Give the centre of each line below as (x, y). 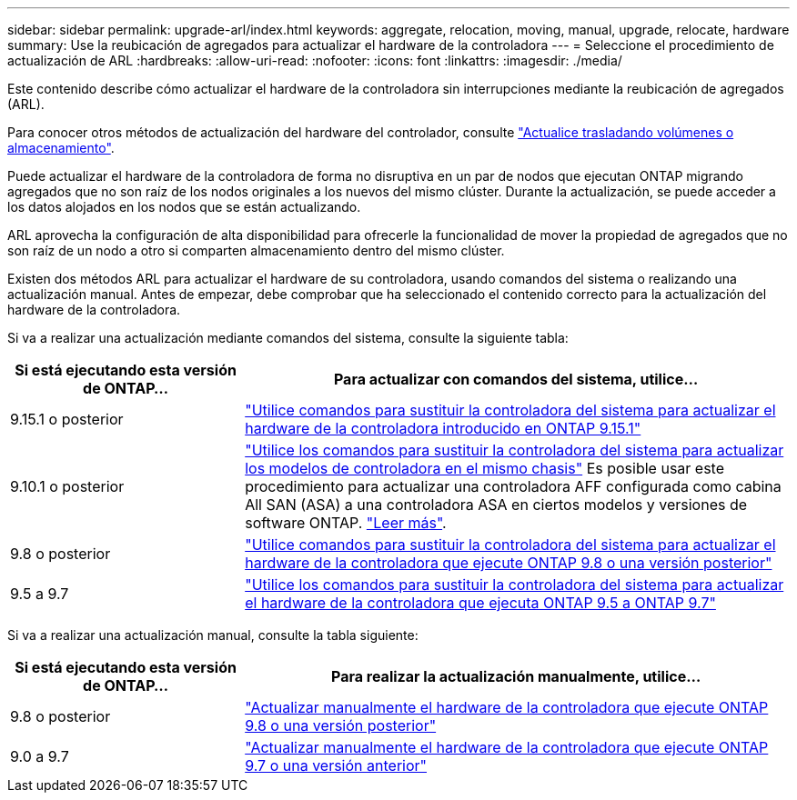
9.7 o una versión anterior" (336, 765)
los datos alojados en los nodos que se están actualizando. (184, 207)
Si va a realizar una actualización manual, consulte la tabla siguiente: (213, 635)
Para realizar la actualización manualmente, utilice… (516, 676)
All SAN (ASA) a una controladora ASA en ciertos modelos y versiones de (496, 505)
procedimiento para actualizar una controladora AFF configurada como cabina (513, 486)
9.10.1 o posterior (67, 486)
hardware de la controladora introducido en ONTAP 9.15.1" (443, 428)
